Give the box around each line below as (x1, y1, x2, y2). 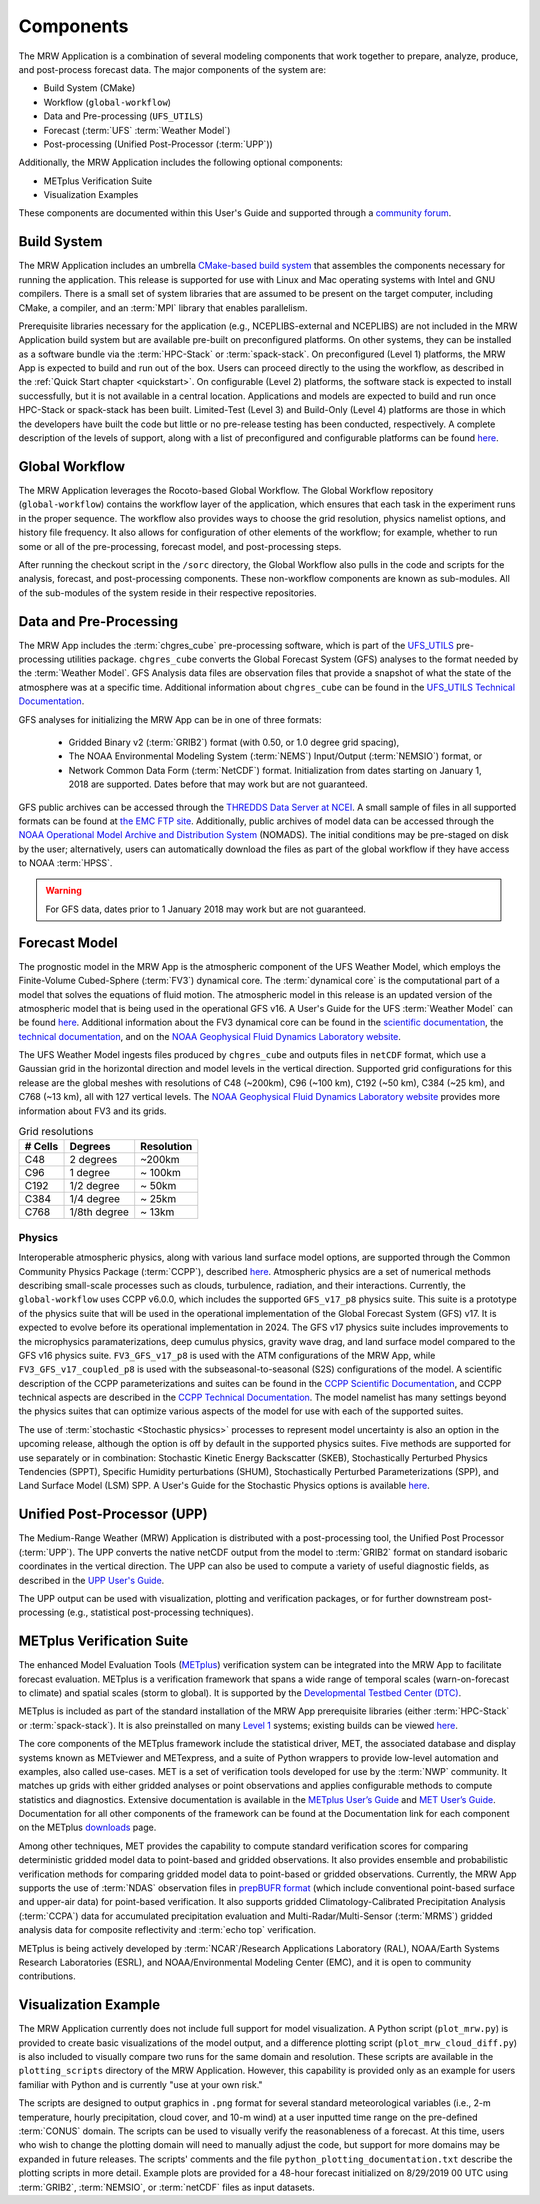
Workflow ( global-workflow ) (43, 96, 172, 108)
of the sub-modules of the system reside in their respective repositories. (18, 586, 317, 599)
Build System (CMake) (43, 82, 136, 94)
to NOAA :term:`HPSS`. (18, 857, 113, 869)
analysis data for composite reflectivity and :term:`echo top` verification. (18, 1924, 317, 1936)
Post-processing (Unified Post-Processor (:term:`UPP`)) (43, 138, 274, 150)
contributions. (18, 1970, 76, 1982)
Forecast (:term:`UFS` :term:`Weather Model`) (43, 124, 231, 136)
